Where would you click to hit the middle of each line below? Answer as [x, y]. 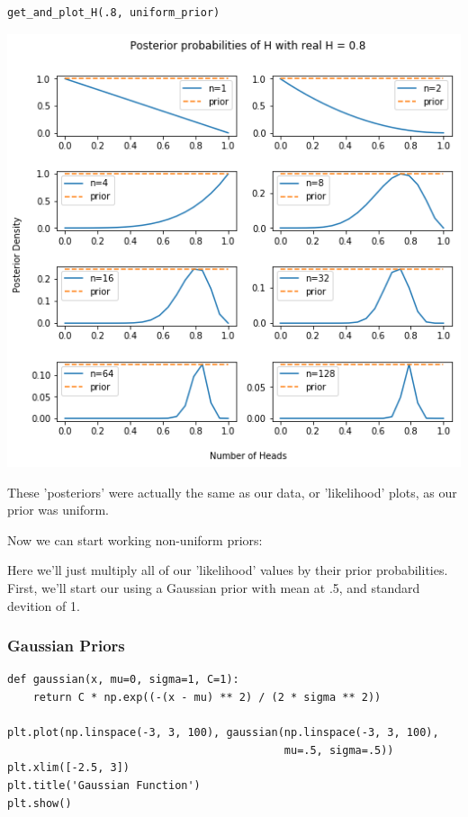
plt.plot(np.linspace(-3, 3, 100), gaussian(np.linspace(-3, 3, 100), [223, 733]
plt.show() [40, 803]
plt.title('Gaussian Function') [104, 785]
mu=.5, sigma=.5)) [339, 750]
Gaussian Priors [66, 646]
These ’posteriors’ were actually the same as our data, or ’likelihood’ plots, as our [232, 492]
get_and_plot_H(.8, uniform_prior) [114, 13]
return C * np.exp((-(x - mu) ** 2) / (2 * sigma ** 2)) [207, 697]
